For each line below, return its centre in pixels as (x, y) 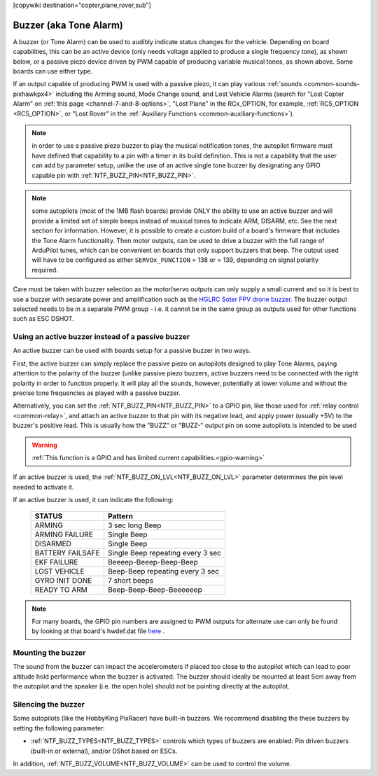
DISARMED (53, 543)
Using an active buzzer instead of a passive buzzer (101, 337)
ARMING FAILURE (64, 534)
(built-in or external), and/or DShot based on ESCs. (104, 751)
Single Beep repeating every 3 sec (164, 553)
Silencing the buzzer (49, 704)
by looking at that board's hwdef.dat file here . (98, 631)
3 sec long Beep (134, 525)
